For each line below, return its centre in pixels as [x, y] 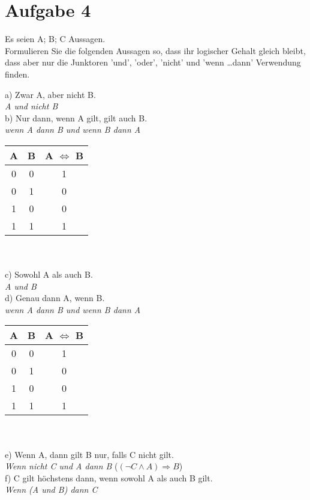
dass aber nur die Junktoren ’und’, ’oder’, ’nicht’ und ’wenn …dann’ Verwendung [153, 62]
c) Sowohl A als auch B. [49, 274]
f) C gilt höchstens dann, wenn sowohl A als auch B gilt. [109, 477]
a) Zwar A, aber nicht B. [50, 94]
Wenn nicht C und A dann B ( [61, 466]
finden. [17, 74]
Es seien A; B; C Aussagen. [55, 39]
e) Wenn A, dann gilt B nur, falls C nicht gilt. [89, 454]
